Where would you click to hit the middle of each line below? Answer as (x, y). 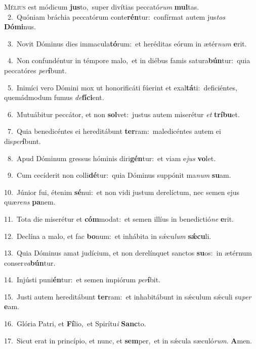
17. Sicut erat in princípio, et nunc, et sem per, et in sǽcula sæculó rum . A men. (128, 340)
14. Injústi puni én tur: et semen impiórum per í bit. (82, 280)
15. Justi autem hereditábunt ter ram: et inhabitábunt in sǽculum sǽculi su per (128, 296)
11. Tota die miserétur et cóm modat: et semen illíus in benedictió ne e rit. (119, 218)
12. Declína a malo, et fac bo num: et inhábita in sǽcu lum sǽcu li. (108, 236)
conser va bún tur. (30, 262)
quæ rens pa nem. (30, 202)
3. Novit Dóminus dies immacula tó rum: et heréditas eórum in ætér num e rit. (127, 43)
